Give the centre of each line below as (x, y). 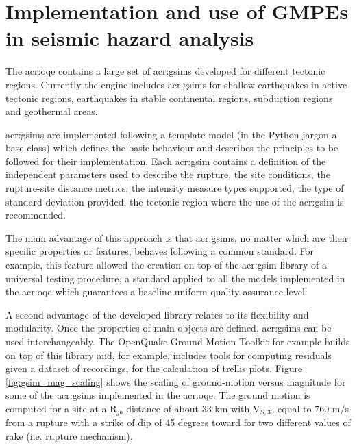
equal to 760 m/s (313, 408)
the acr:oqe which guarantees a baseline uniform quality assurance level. (157, 291)
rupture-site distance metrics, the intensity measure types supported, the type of (175, 188)
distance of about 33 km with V (193, 408)
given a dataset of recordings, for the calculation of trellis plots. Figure (154, 368)
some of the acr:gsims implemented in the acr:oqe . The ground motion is (158, 395)
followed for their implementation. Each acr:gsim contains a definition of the (166, 161)
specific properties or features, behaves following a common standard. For (160, 251)
